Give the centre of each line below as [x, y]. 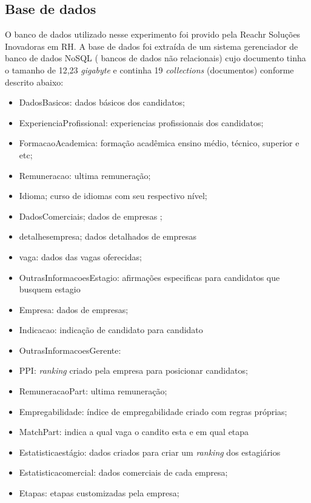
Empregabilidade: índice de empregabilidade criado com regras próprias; [153, 411]
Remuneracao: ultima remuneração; [85, 175]
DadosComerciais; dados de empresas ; [91, 216]
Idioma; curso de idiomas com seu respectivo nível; [113, 196]
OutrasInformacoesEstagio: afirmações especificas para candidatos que [149, 277]
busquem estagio [50, 289]
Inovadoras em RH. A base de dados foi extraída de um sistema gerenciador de [152, 46]
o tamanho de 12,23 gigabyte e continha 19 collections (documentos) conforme [149, 69]
